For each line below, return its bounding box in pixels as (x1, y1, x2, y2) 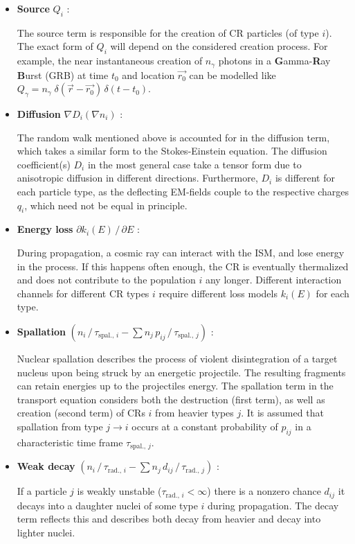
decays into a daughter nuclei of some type (17, 498, 198, 512)
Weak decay (17, 459, 75, 473)
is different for (275, 170, 335, 185)
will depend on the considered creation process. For (110, 39, 328, 53)
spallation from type (17, 419, 103, 433)
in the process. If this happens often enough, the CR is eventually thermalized (17, 258, 349, 273)
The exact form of (17, 39, 93, 53)
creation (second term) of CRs (17, 405, 145, 420)
